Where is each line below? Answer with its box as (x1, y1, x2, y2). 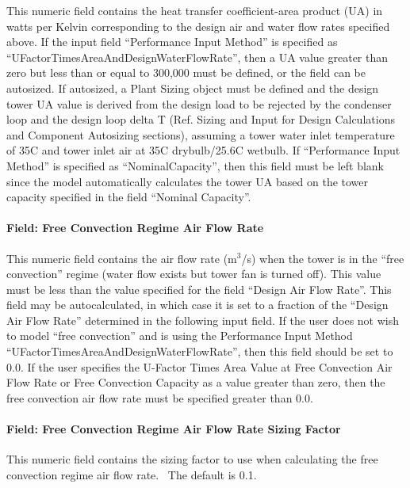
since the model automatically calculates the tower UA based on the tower (6, 173, 369, 189)
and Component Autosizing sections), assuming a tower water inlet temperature (6, 126, 395, 143)
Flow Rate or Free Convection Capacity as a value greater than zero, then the (6, 374, 385, 391)
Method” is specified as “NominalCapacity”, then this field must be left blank (6, 157, 384, 173)
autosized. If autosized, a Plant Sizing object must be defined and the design (6, 79, 379, 96)
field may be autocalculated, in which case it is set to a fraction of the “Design (6, 296, 389, 313)
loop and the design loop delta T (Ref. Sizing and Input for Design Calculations (6, 111, 395, 128)
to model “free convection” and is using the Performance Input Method (6, 327, 353, 344)
